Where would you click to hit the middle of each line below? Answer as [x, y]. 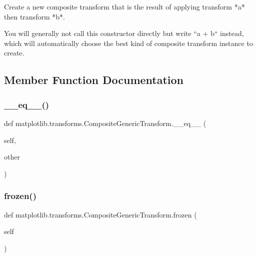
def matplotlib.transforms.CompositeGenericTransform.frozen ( [100, 214]
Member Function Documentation [94, 80]
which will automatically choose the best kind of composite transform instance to [128, 43]
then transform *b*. [34, 16]
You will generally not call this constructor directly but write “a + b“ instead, [124, 33]
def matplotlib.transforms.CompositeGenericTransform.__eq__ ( [105, 123]
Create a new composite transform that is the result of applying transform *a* [124, 6]
